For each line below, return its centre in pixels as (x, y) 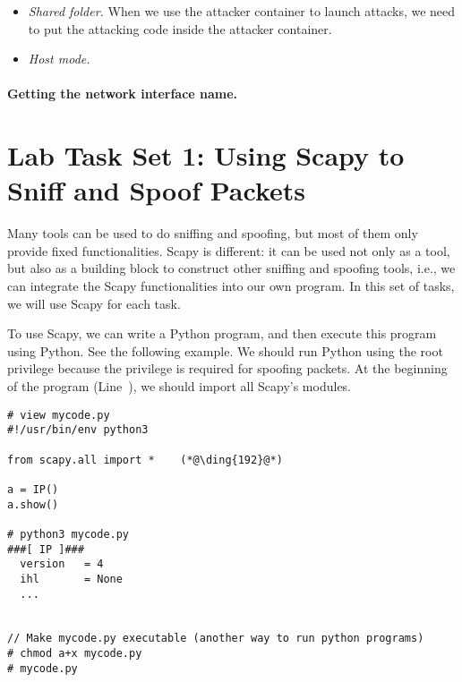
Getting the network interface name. (123, 94)
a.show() (33, 504)
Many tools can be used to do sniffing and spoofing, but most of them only (213, 233)
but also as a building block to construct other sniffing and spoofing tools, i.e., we (231, 268)
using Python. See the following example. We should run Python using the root (225, 350)
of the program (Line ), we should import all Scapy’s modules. (180, 386)
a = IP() (33, 489)
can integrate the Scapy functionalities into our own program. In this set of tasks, (231, 286)
